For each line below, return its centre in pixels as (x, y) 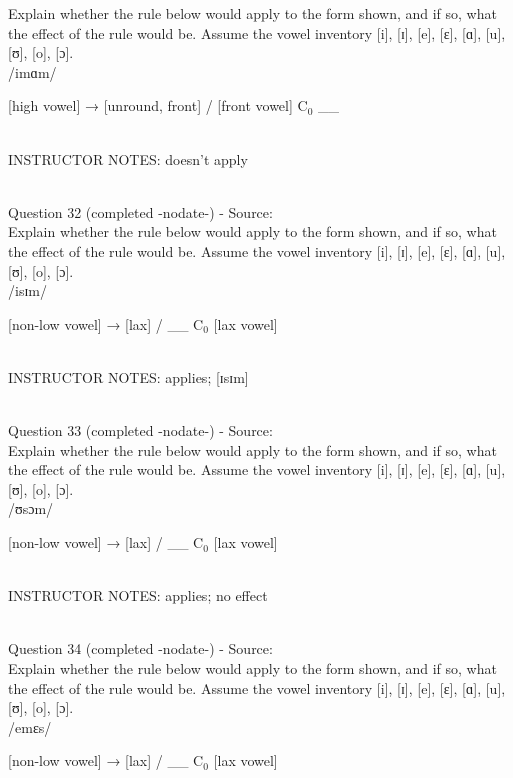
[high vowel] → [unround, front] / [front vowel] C (158, 105)
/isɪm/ (27, 290)
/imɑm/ (32, 71)
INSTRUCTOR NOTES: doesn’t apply (128, 158)
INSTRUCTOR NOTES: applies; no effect (138, 595)
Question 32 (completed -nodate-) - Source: (140, 211)
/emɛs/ (30, 726)
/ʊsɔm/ (31, 508)
